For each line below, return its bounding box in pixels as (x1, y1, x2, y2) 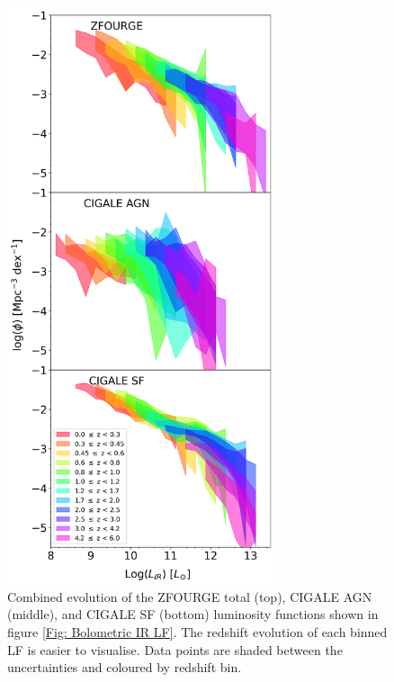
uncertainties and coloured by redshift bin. (7, 658, 242, 677)
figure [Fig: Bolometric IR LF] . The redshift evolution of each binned (7, 622, 388, 641)
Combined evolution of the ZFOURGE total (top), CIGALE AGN (7, 587, 372, 606)
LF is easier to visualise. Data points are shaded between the (7, 640, 343, 659)
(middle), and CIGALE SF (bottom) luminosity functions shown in (7, 605, 379, 624)
